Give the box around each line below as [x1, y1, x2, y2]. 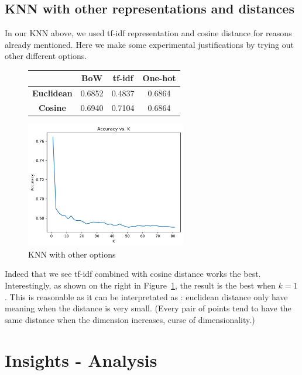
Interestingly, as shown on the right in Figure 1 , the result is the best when [5, 279, 276, 291]
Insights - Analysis [5, 348, 157, 371]
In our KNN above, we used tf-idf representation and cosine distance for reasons [5, 27, 292, 39]
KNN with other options [28, 248, 116, 260]
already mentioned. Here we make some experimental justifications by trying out [5, 38, 294, 50]
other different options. [5, 50, 87, 62]
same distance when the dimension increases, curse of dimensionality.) [5, 313, 255, 325]
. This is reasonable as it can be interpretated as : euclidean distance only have [5, 290, 288, 303]
